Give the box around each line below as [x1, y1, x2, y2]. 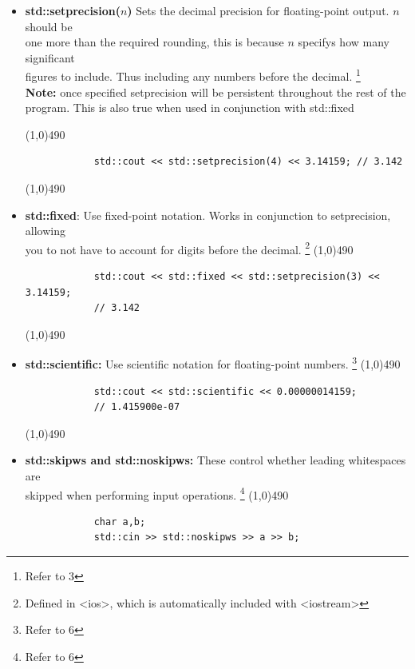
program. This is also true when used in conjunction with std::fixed [25, 99, 354, 116]
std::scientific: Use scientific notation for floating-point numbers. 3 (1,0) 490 [25, 353, 401, 372]
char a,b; [93, 516, 146, 528]
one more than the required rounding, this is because [25, 34, 284, 50]
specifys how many [298, 34, 389, 50]
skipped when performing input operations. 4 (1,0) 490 [25, 484, 289, 503]
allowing [25, 222, 65, 239]
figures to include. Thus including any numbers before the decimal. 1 [25, 66, 361, 85]
